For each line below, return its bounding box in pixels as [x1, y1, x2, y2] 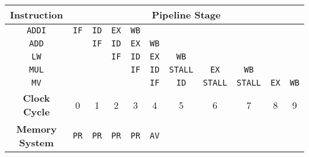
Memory [16, 122, 57, 136]
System [19, 136, 54, 149]
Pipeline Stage [152, 8, 221, 21]
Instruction [10, 8, 63, 21]
